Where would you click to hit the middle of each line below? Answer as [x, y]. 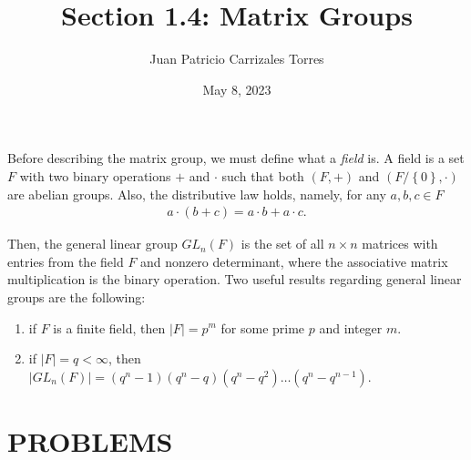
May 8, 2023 [237, 89]
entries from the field [66, 261]
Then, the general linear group [92, 244]
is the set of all [282, 244]
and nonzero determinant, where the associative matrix [294, 261]
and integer [351, 327]
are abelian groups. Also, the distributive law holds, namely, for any [197, 194]
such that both [263, 175]
